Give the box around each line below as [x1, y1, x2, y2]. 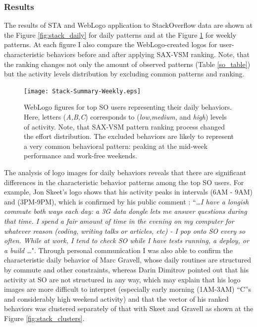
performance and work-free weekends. [24, 150, 137, 161]
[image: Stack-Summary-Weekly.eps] [24, 87, 141, 95]
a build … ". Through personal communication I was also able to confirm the [4, 245, 233, 255]
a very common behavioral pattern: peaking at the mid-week [24, 140, 208, 151]
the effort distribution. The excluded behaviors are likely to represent [24, 131, 234, 141]
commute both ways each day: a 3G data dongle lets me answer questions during [4, 206, 247, 216]
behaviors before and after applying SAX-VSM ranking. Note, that [47, 49, 250, 59]
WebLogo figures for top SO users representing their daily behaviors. [24, 102, 232, 112]
